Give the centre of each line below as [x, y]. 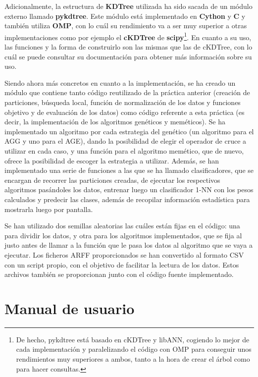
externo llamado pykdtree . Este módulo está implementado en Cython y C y [125, 16]
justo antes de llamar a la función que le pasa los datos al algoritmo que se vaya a [129, 245]
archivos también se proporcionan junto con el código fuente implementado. [119, 274]
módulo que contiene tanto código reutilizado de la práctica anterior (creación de [127, 92]
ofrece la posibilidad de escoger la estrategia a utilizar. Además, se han [112, 160]
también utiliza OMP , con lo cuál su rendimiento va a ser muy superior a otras [126, 26]
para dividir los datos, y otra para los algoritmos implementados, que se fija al [123, 235]
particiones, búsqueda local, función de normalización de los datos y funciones [123, 102]
